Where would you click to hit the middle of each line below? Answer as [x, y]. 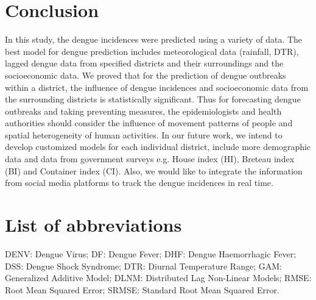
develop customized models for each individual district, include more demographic [158, 147]
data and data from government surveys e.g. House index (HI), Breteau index [150, 159]
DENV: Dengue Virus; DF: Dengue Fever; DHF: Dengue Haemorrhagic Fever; [151, 253]
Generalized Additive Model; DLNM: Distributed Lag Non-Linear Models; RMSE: [158, 278]
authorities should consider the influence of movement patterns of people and [149, 123]
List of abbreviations [93, 225]
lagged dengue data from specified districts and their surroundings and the [144, 63]
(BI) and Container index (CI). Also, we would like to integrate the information [154, 170]
